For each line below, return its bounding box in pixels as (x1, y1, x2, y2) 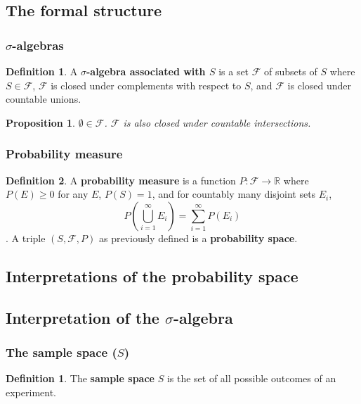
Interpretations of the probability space (6, 265, 298, 286)
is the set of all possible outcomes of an (166, 371, 336, 386)
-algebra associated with (86, 64, 206, 78)
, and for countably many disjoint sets (152, 187, 316, 201)
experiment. (6, 384, 56, 399)
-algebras (12, 36, 64, 53)
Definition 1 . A (6, 64, 78, 78)
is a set (218, 64, 249, 78)
